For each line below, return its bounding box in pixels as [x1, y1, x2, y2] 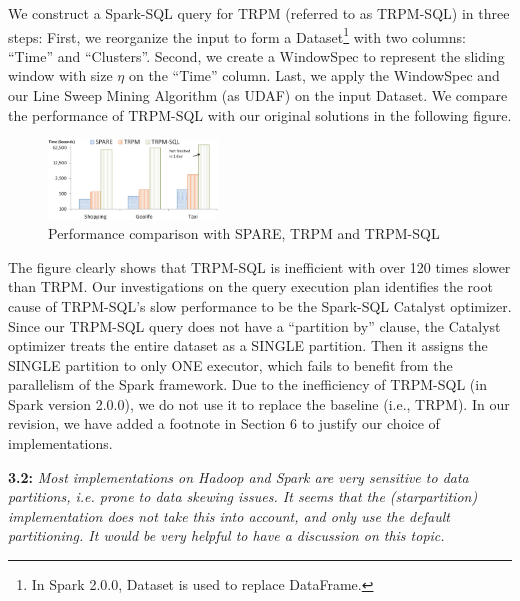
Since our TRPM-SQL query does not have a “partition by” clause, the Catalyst [8, 315, 501, 336]
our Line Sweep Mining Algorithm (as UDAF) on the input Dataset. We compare [8, 85, 508, 106]
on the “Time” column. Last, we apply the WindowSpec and [128, 65, 500, 86]
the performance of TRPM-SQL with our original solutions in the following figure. [8, 104, 512, 125]
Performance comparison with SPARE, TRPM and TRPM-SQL [48, 223, 440, 244]
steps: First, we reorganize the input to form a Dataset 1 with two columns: [8, 23, 466, 47]
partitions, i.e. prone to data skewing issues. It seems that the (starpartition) [8, 486, 478, 507]
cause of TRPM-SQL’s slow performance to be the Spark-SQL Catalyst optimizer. [8, 295, 512, 316]
